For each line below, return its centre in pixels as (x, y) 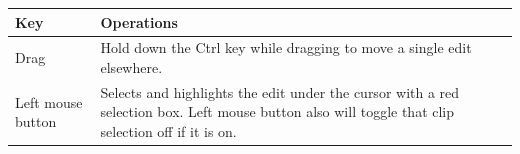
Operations (139, 21)
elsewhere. (131, 66)
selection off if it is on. (168, 130)
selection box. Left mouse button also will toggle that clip (277, 111)
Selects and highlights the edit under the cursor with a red (280, 91)
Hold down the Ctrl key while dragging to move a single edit (286, 47)
